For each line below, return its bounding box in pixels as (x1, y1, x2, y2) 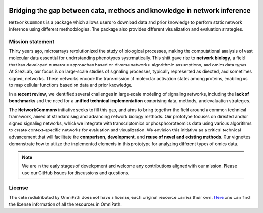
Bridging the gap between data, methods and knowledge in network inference (9, 6, 251, 15)
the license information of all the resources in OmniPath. (9, 201, 122, 207)
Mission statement (9, 38, 55, 45)
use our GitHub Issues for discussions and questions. (22, 170, 129, 176)
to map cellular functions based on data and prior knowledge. (9, 82, 132, 88)
